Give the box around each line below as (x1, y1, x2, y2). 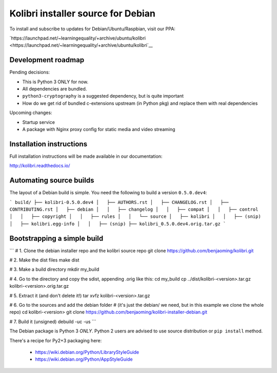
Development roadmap (9, 55, 85, 64)
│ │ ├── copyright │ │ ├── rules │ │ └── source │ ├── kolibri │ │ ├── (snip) (9, 214, 261, 219)
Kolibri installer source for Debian (9, 8, 156, 19)
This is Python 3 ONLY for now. (22, 79, 89, 85)
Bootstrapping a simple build (9, 234, 104, 243)
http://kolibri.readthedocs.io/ (9, 162, 70, 169)
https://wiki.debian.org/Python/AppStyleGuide (35, 356, 133, 362)
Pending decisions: (9, 69, 50, 76)
